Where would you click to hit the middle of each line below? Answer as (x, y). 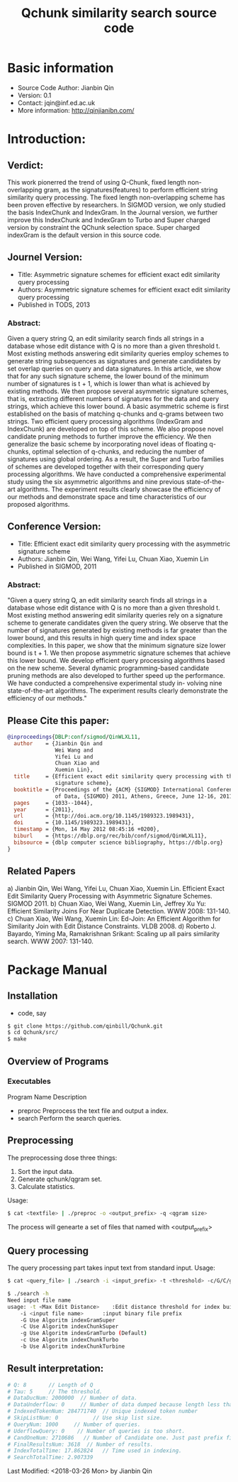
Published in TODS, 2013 (54, 304)
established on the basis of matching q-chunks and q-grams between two (115, 414)
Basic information (61, 68)
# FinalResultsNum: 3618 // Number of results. (80, 1444)
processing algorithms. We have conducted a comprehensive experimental (117, 474)
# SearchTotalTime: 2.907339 (50, 1458)
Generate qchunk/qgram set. (60, 1179)
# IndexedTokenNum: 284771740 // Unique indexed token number (103, 1411)
